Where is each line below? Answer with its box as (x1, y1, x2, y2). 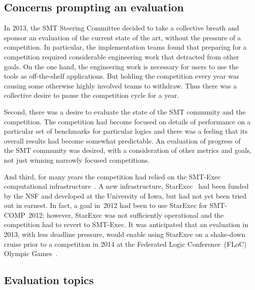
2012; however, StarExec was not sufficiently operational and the (29, 209, 224, 220)
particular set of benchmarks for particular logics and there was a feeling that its (4, 126, 248, 136)
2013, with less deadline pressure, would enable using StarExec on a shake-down (4, 229, 246, 239)
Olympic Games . (4, 248, 58, 259)
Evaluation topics (4, 272, 94, 288)
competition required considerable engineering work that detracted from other (4, 51, 239, 61)
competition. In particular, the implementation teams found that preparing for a (4, 42, 247, 52)
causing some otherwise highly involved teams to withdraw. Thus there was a (4, 80, 237, 90)
